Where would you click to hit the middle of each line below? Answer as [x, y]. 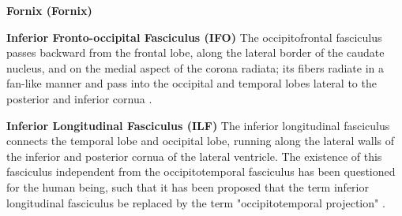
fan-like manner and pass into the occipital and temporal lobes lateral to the [192, 83]
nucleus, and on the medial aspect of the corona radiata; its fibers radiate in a [195, 67]
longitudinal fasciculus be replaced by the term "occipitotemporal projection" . [196, 202]
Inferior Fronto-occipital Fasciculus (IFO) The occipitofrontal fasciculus [194, 37]
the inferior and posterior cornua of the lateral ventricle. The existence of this [194, 156]
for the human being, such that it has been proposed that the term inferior [188, 186]
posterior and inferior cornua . [79, 98]
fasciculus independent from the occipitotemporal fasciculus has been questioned [201, 171]
